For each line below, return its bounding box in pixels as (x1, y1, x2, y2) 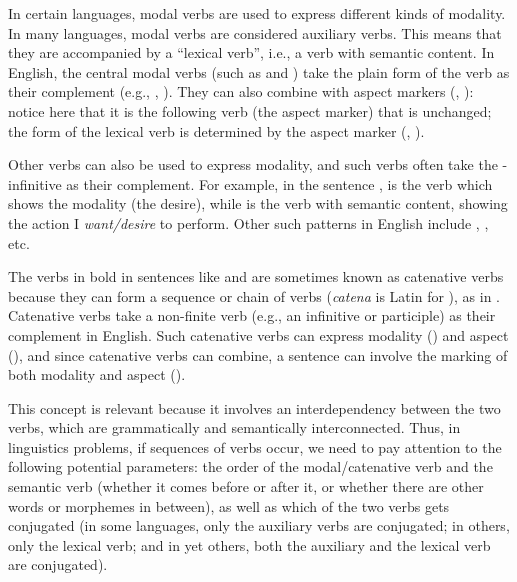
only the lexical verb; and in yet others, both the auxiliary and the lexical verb (8, 534, 491, 555)
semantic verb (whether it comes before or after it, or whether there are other (8, 476, 484, 497)
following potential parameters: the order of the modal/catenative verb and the (8, 456, 493, 477)
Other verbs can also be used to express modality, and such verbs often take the (8, 154, 498, 175)
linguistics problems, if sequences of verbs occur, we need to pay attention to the (8, 436, 502, 457)
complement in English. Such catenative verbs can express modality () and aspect (8, 324, 509, 345)
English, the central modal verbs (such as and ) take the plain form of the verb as (8, 61, 510, 82)
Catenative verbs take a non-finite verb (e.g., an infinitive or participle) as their (8, 305, 496, 326)
